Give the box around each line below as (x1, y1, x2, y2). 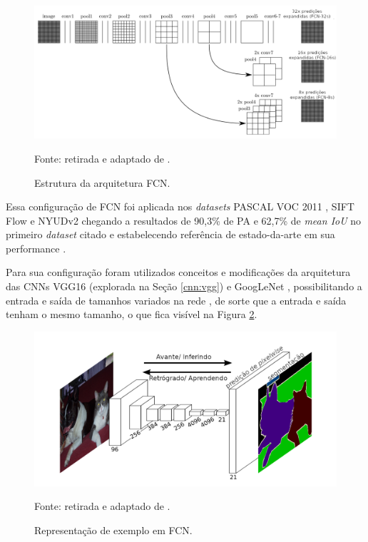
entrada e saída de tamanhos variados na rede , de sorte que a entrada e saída (6, 292, 347, 307)
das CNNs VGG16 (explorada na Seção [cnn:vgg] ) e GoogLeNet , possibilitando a (6, 279, 362, 294)
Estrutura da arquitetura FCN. (34, 175, 170, 190)
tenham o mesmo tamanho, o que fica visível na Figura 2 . (6, 307, 257, 322)
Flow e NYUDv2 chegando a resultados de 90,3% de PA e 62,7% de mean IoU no (6, 213, 362, 227)
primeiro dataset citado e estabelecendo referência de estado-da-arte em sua (6, 227, 335, 242)
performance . (6, 240, 66, 255)
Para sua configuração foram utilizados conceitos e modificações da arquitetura (6, 265, 351, 280)
